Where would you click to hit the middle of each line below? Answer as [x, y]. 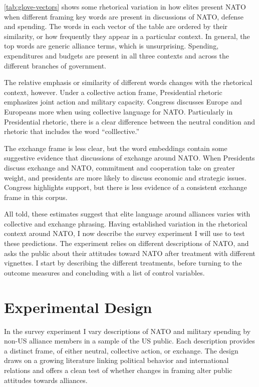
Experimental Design [78, 307]
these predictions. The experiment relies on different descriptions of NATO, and [126, 243]
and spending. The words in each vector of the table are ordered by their [116, 26]
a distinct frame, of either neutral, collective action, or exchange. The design [121, 350]
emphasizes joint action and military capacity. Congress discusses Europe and [123, 102]
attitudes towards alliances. [46, 380]
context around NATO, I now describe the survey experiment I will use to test [124, 233]
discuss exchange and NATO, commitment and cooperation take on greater [119, 167]
